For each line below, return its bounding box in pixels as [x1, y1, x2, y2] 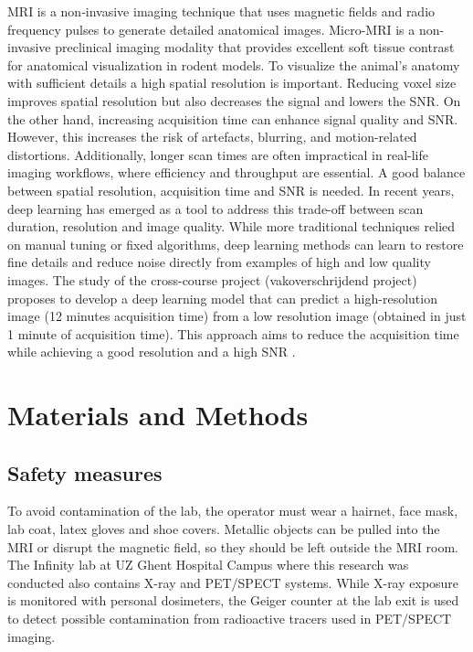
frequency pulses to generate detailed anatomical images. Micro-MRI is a [7, 19, 415, 38]
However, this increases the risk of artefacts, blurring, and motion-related [7, 127, 417, 146]
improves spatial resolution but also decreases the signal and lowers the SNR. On [7, 91, 461, 110]
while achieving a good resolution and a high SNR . [7, 342, 296, 361]
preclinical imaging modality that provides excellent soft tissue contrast [55, 37, 455, 57]
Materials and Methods [7, 396, 309, 433]
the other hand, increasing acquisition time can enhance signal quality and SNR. [7, 109, 458, 128]
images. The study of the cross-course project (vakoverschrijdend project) [7, 270, 417, 289]
